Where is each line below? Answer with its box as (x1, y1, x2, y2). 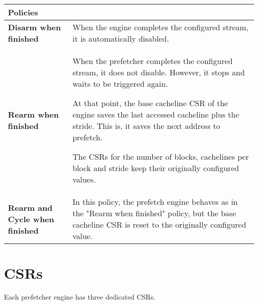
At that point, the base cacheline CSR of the (72, 97, 228, 109)
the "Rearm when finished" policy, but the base (72, 207, 236, 219)
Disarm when (8, 21, 61, 33)
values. (72, 174, 96, 185)
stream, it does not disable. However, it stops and (72, 66, 245, 78)
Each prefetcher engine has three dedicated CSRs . (4, 292, 156, 302)
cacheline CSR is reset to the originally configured (72, 219, 247, 230)
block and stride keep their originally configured (72, 162, 239, 174)
